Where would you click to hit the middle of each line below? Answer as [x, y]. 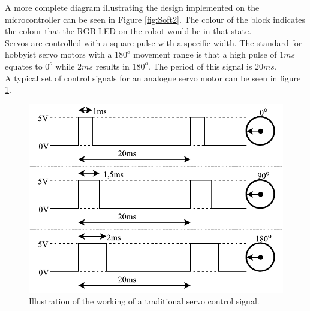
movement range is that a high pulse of [205, 54]
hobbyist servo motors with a [58, 54]
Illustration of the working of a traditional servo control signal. [144, 301]
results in [112, 66]
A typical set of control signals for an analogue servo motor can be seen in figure [153, 78]
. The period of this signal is [200, 66]
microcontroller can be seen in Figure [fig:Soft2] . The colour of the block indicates [155, 19]
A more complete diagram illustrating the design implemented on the [132, 7]
